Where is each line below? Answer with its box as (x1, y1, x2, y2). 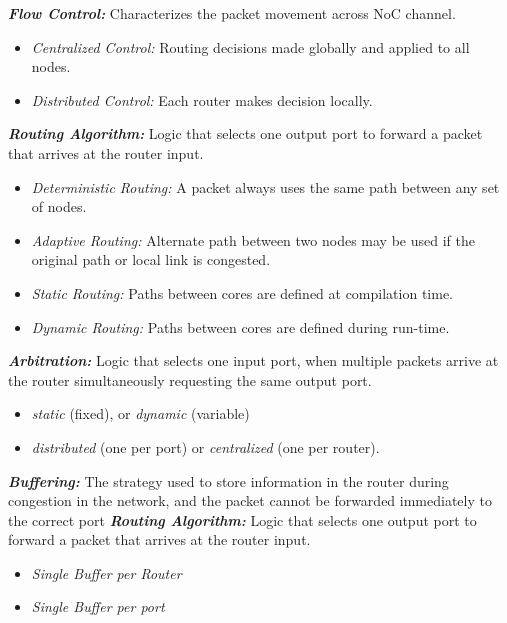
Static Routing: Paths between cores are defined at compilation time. (31, 282, 453, 303)
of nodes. (31, 196, 87, 217)
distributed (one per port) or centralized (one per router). (31, 436, 380, 457)
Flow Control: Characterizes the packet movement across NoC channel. (8, 3, 456, 23)
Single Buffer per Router (31, 562, 182, 583)
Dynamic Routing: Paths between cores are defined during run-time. (31, 316, 450, 337)
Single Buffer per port (31, 596, 165, 617)
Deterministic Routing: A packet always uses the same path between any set (31, 176, 500, 197)
